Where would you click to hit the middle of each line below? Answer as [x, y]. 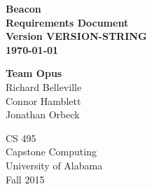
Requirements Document [67, 22]
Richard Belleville [44, 86]
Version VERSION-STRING [76, 36]
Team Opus [34, 73]
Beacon [23, 8]
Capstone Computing [51, 152]
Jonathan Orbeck [43, 114]
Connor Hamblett [43, 100]
